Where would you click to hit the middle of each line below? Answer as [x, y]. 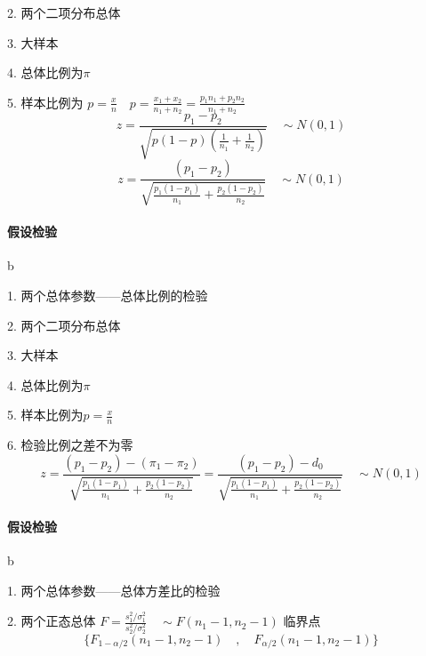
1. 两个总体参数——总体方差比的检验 [114, 590]
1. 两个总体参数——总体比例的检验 [108, 296]
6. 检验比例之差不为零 [70, 445]
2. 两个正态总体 [52, 621]
